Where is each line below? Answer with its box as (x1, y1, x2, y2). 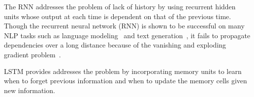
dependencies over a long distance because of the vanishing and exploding (4, 40, 226, 50)
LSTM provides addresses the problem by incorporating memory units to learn (4, 66, 242, 76)
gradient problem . (4, 49, 61, 59)
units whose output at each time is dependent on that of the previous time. (4, 11, 231, 21)
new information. (4, 85, 55, 95)
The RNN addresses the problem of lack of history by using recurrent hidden (4, 1, 236, 11)
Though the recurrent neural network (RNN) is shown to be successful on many (4, 21, 245, 31)
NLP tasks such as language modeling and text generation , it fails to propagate (4, 30, 251, 40)
